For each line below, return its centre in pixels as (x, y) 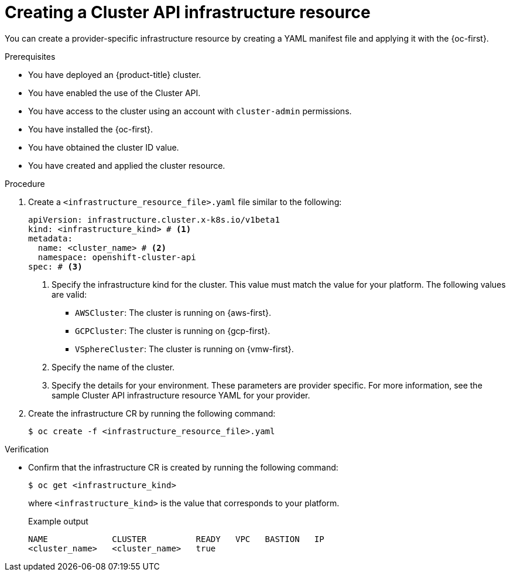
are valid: (69, 294)
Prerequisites (30, 56)
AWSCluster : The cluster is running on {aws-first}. (173, 312)
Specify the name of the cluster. (113, 367)
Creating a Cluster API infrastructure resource (188, 12)
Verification (27, 449)
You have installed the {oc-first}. (91, 129)
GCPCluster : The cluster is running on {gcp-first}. (173, 330)
